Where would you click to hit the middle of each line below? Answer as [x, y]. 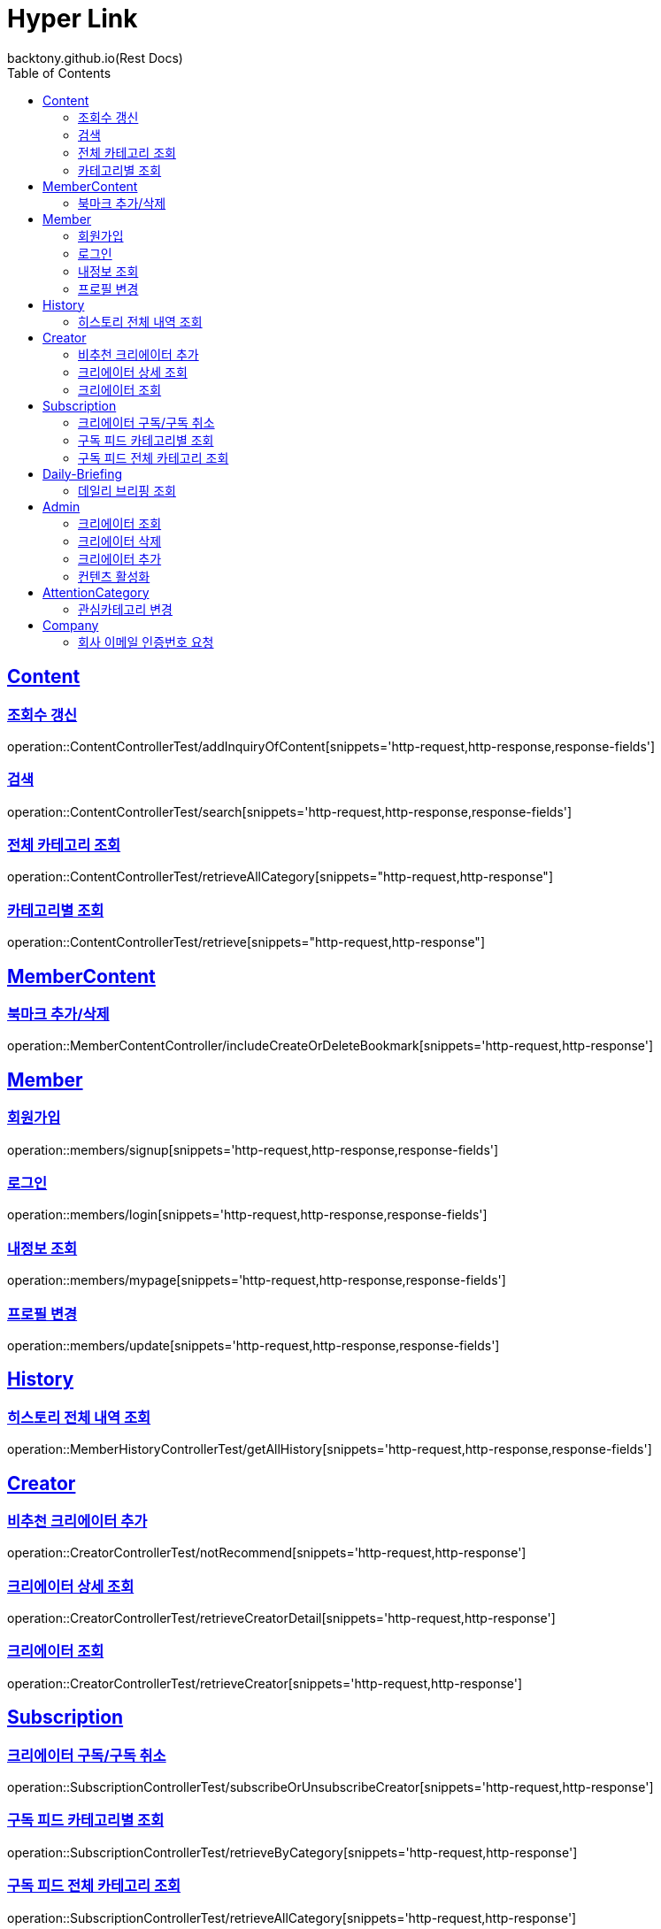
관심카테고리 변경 [125, 609]
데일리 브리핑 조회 [127, 490]
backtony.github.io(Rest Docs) [95, 58]
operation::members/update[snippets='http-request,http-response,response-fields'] [254, 1345]
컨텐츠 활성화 [114, 576]
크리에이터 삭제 [120, 541]
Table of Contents [59, 73]
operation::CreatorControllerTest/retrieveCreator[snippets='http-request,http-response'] [265, 1683]
